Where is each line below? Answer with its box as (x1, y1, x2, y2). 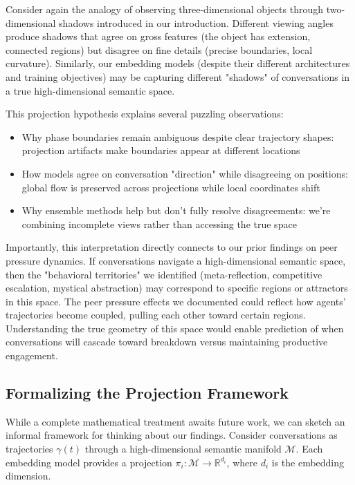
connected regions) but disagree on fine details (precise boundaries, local (6, 42, 313, 57)
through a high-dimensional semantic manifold (84, 441, 282, 456)
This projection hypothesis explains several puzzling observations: (6, 106, 284, 121)
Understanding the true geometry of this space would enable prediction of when (6, 321, 344, 335)
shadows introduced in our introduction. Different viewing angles (59, 15, 334, 30)
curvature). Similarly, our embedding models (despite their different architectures (6, 56, 350, 70)
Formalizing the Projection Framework (6, 382, 289, 403)
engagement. (6, 348, 58, 363)
